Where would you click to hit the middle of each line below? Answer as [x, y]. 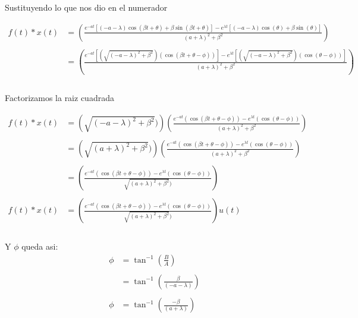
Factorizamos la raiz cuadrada [59, 98]
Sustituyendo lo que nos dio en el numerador [86, 7]
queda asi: [40, 246]
